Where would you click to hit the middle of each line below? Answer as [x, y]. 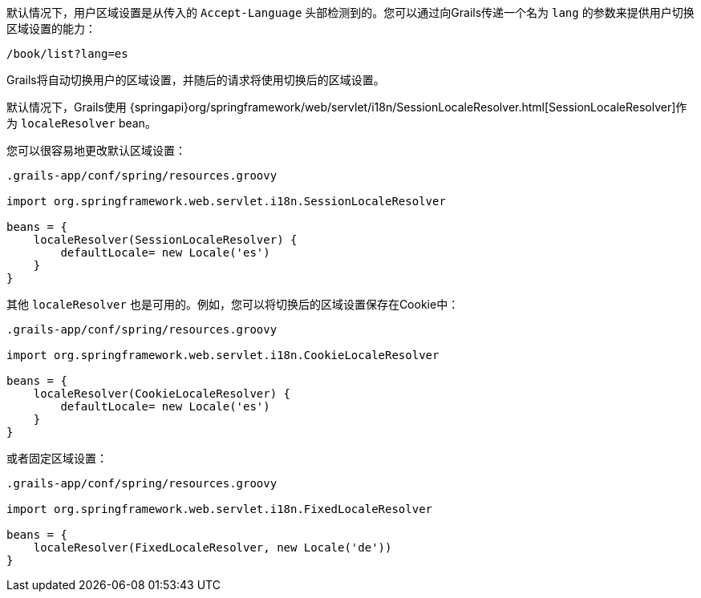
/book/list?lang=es [67, 54]
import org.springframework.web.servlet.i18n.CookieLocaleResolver [223, 355]
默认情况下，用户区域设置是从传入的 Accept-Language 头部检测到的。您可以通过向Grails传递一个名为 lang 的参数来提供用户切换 [350, 12]
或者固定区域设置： [57, 458]
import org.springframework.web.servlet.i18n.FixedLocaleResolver [220, 509]
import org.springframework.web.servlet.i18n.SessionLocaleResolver [226, 201]
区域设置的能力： [51, 28]
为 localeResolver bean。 [81, 123]
